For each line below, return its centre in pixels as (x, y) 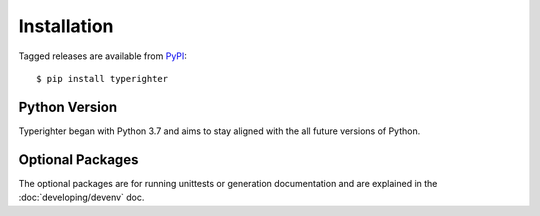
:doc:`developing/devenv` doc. (81, 197)
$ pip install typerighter (102, 78)
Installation (66, 26)
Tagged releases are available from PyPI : (102, 56)
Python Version (68, 106)
